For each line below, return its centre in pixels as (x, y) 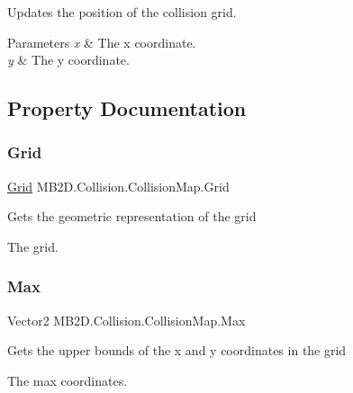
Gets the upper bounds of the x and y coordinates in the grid (177, 350)
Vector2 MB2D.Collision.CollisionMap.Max (127, 320)
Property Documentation (127, 108)
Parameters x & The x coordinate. (102, 42)
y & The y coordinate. (68, 60)
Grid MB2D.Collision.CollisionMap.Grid (118, 186)
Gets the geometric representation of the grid (132, 216)
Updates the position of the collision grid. (122, 12)
